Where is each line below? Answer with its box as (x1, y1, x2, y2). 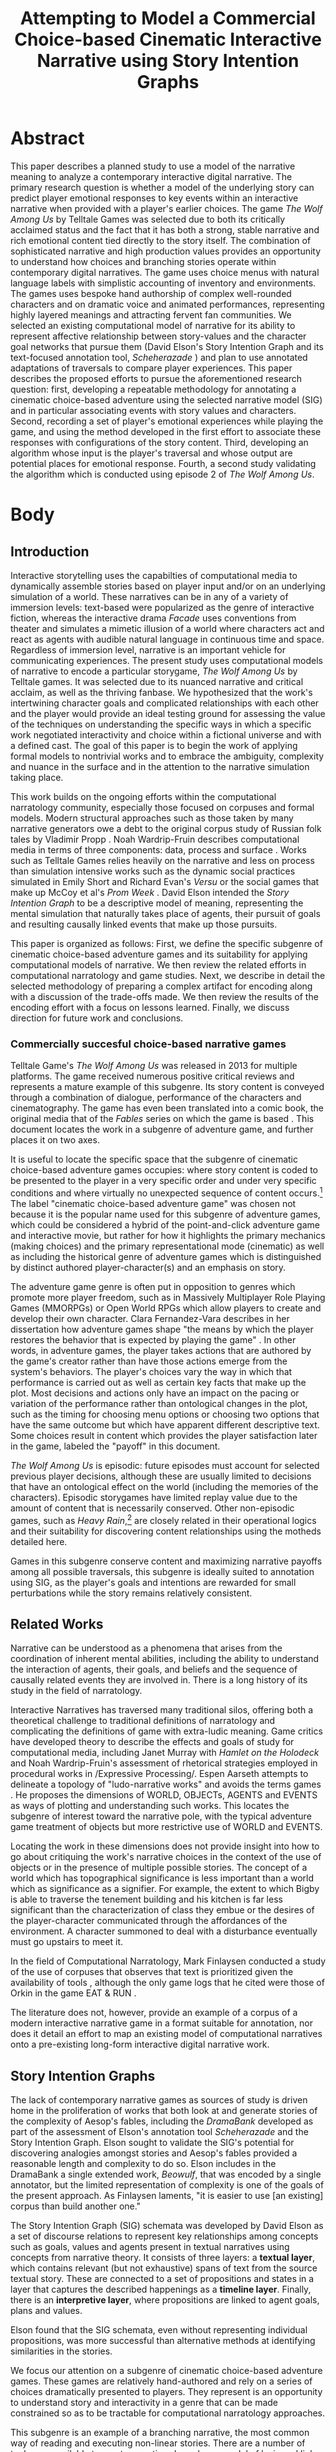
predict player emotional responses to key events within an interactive (10, 192, 299, 204)
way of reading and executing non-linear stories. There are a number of (10, 2437, 306, 2449)
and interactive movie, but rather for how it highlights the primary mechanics (10, 1229, 326, 1241)
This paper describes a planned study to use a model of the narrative (10, 160, 296, 172)
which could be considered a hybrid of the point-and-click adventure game (10, 1218, 320, 1231)
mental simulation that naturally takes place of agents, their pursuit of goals (10, 907, 321, 919)
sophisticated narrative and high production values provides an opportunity (10, 245, 322, 257)
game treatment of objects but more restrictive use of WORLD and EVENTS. (10, 1821, 323, 1833)
